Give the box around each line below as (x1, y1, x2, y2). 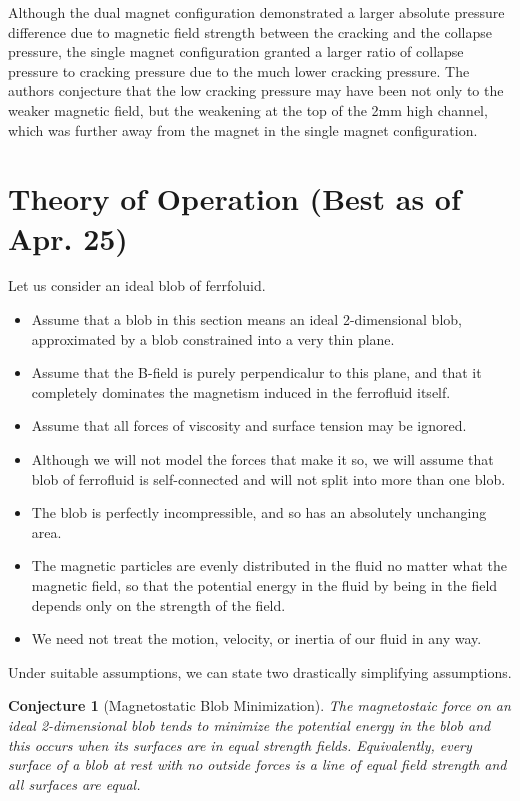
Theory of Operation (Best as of (8, 178, 461, 219)
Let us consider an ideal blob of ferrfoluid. (8, 275, 266, 296)
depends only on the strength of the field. (31, 594, 286, 615)
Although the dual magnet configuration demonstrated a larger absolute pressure (8, 2, 505, 22)
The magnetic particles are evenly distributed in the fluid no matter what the (31, 555, 507, 576)
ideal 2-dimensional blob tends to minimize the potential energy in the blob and (8, 714, 491, 735)
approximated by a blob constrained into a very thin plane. (31, 328, 395, 349)
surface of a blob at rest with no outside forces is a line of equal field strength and (8, 754, 507, 775)
